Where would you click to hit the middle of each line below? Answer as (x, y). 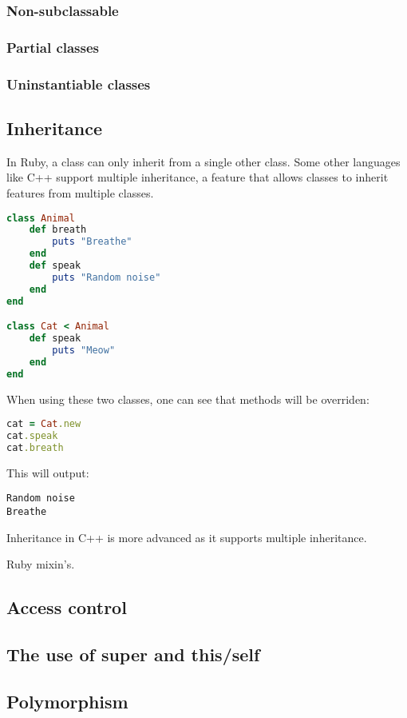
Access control (67, 607)
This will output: (48, 472)
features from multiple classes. (80, 192)
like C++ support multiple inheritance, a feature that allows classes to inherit (198, 177)
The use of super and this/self (133, 654)
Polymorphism (67, 701)
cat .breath (35, 447)
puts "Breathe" (92, 242)
